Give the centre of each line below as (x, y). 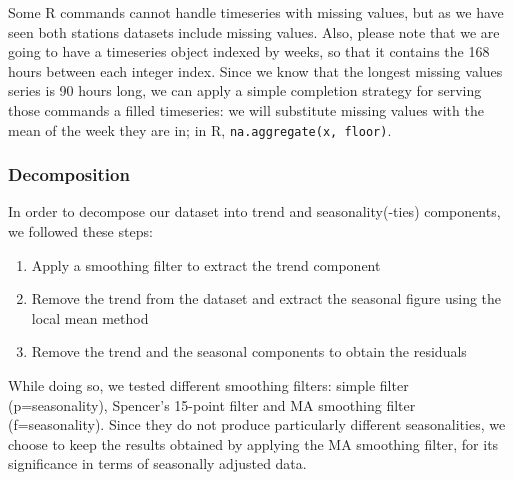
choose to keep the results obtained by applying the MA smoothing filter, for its (253, 443)
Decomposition (69, 174)
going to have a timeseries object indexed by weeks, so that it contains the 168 (249, 51)
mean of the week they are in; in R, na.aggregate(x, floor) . (200, 129)
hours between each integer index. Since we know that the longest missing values (255, 70)
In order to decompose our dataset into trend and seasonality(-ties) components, (254, 211)
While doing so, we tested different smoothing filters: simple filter (208, 385)
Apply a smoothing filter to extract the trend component (206, 264)
